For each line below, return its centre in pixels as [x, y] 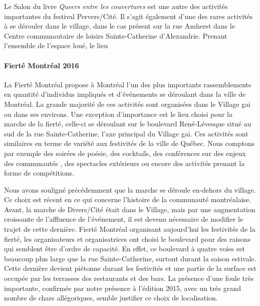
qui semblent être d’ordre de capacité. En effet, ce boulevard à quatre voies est [124, 249]
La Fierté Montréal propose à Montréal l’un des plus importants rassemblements [128, 84]
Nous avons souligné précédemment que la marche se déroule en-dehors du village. [130, 189]
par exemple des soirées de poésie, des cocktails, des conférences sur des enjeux [125, 153]
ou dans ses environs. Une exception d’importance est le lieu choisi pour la [118, 114]
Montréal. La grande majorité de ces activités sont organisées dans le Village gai [127, 104]
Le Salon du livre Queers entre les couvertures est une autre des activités [116, 6]
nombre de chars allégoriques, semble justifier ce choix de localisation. [111, 298]
